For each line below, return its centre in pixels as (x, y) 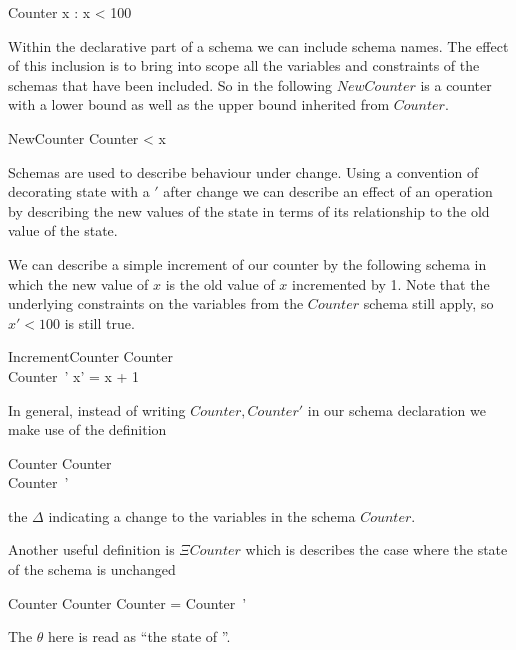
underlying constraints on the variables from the (156, 303)
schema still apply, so (428, 303)
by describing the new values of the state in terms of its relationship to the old (249, 210)
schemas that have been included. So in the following (170, 84)
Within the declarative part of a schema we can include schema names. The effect (258, 45)
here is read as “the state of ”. (139, 636)
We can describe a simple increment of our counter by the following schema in (247, 263)
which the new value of (78, 283)
